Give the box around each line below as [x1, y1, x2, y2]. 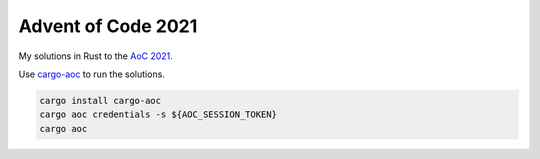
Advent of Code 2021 [18, 15, 198, 37]
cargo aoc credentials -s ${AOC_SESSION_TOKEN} [39, 109, 277, 120]
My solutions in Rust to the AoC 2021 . [18, 50, 174, 62]
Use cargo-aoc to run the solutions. [18, 68, 165, 80]
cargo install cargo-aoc [39, 95, 162, 106]
